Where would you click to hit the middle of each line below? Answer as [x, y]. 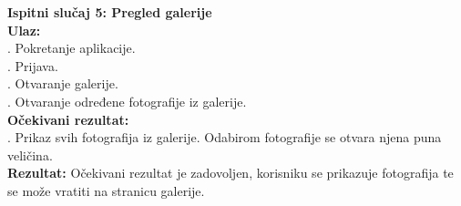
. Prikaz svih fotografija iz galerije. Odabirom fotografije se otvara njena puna [225, 137]
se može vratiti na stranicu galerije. [106, 190]
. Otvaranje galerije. [63, 83]
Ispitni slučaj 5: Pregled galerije [110, 12]
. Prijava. [33, 65]
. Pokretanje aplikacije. [72, 48]
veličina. [30, 154]
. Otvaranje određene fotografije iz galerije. [127, 101]
